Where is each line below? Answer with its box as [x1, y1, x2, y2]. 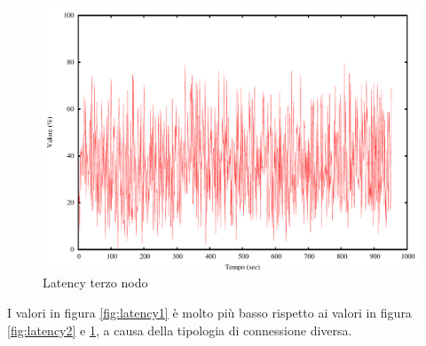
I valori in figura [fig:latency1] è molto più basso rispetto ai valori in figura [7, 303, 412, 322]
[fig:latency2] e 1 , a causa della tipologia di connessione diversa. [7, 320, 352, 339]
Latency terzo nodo [43, 273, 148, 292]
